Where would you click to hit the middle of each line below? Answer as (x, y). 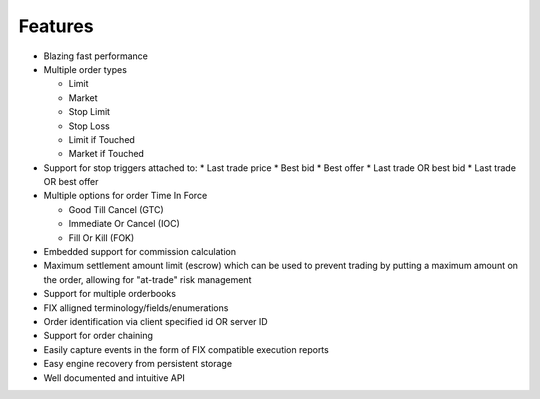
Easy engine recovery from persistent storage (138, 364)
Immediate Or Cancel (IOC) (124, 224)
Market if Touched (106, 154)
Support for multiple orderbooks (110, 294)
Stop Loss (89, 126)
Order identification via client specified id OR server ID (156, 321)
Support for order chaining (98, 336)
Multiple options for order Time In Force (125, 196)
